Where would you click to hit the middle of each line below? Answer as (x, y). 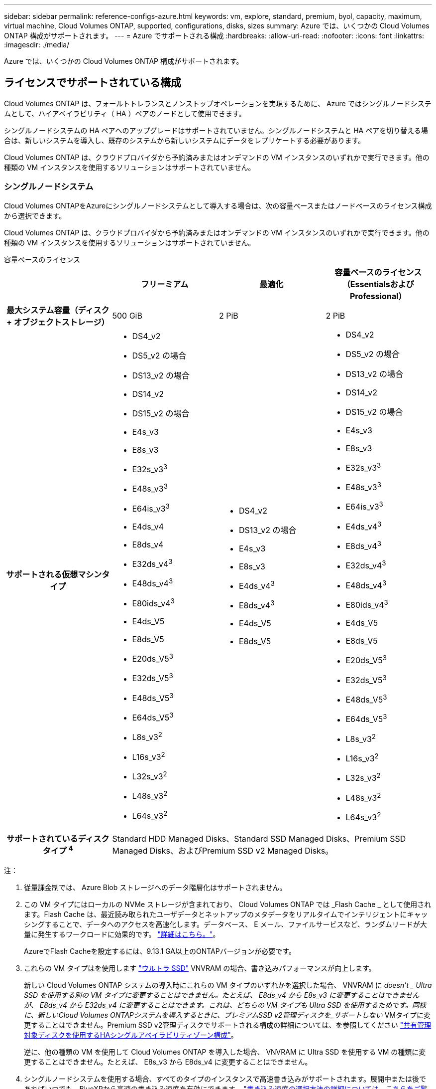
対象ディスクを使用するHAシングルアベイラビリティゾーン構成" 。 (131, 1035)
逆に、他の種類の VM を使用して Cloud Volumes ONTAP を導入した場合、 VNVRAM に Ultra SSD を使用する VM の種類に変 (225, 1052)
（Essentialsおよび (378, 284)
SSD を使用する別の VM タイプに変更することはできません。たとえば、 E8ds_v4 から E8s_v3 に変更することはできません (222, 995)
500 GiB (127, 315)
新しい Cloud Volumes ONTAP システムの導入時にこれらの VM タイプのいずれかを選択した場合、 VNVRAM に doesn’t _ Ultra (228, 985)
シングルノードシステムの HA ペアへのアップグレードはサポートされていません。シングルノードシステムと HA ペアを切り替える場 (216, 130)
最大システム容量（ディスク (58, 310)
